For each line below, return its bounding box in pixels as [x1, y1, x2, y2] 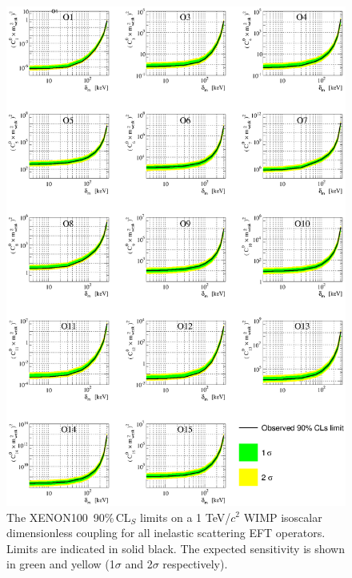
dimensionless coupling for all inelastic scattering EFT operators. [6, 524, 326, 541]
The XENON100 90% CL [6, 508, 131, 525]
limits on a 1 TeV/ [140, 508, 231, 525]
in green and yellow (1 [6, 556, 115, 572]
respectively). [162, 556, 228, 572]
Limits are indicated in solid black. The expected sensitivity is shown [6, 540, 346, 556]
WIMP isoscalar [243, 508, 322, 525]
